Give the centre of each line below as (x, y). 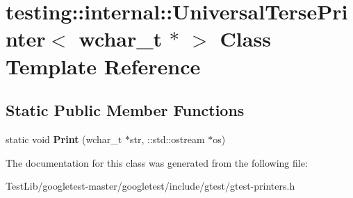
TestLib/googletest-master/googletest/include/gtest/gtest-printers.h (150, 186)
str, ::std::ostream (167, 139)
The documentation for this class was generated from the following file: (157, 162)
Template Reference (103, 66)
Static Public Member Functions (125, 110)
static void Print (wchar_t (64, 139)
